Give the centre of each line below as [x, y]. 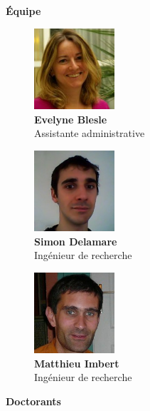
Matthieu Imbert [77, 363]
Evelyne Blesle [71, 119]
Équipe [23, 11]
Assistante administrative [90, 133]
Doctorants [33, 401]
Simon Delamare [76, 241]
